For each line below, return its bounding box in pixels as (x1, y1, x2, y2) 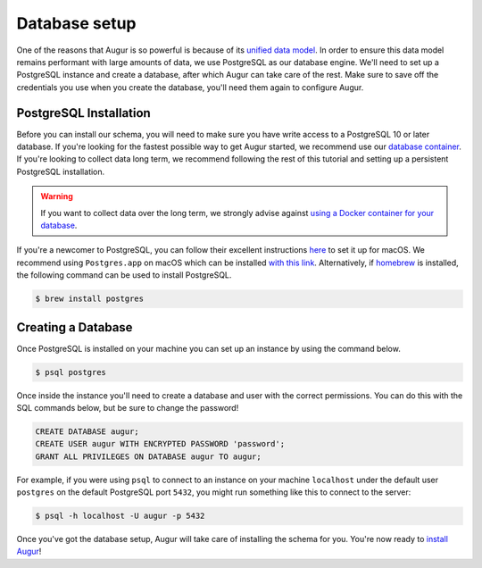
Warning (40, 191, 73, 202)
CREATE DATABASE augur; (35, 426, 140, 437)
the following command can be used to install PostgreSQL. (16, 270, 232, 280)
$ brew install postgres (35, 294, 145, 304)
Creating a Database (16, 320, 133, 335)
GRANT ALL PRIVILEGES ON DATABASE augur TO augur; (35, 451, 262, 462)
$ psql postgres (35, 367, 107, 377)
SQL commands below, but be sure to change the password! (16, 402, 239, 413)
